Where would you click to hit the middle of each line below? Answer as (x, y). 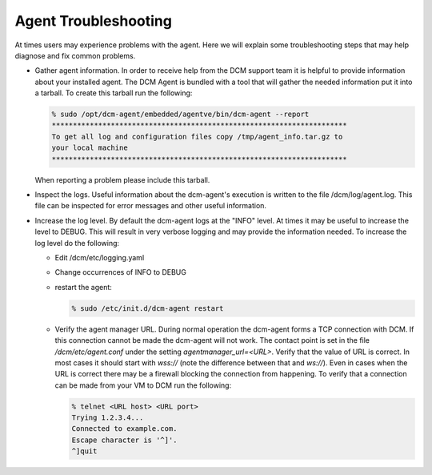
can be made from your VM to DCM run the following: (143, 385)
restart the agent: (83, 287)
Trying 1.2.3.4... (108, 418)
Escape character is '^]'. (124, 440)
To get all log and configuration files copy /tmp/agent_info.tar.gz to (197, 137)
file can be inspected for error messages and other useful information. (151, 206)
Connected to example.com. (124, 429)
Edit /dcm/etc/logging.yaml (100, 257)
